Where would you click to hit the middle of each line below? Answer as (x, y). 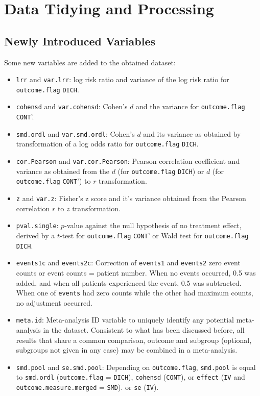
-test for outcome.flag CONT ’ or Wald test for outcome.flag (154, 235)
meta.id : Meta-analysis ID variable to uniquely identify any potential (125, 320)
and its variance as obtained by (192, 133)
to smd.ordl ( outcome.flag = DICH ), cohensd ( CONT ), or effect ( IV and (131, 377)
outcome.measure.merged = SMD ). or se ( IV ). (87, 387)
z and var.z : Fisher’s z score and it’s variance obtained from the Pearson (131, 198)
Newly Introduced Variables (80, 41)
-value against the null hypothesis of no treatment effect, (153, 225)
